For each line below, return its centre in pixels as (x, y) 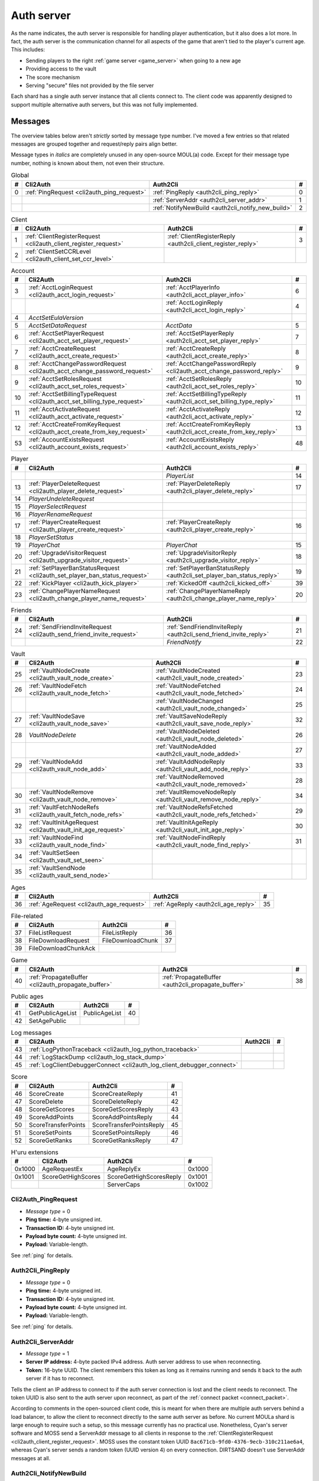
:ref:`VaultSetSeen (54, 853)
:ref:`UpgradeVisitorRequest (68, 553)
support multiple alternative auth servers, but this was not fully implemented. (104, 104)
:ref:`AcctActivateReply (198, 409)
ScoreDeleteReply (117, 1101)
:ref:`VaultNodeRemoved (190, 777)
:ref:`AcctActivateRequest (64, 409)
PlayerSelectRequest (58, 507)
